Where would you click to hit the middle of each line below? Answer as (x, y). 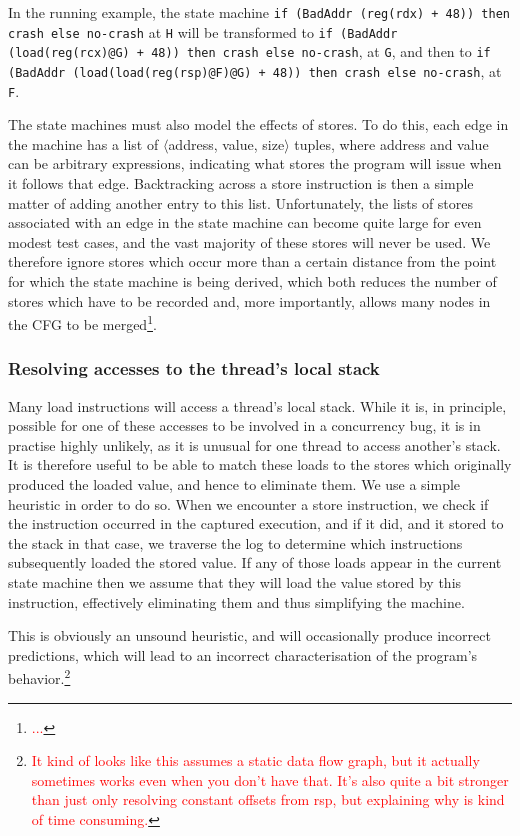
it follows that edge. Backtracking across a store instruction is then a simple (241, 183)
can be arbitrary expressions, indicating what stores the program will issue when (255, 163)
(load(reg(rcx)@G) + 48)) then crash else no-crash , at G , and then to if (249, 51)
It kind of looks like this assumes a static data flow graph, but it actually (255, 760)
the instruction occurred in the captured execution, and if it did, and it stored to (256, 523)
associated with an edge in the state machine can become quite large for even (245, 222)
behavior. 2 (39, 677)
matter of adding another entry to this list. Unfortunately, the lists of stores (241, 202)
